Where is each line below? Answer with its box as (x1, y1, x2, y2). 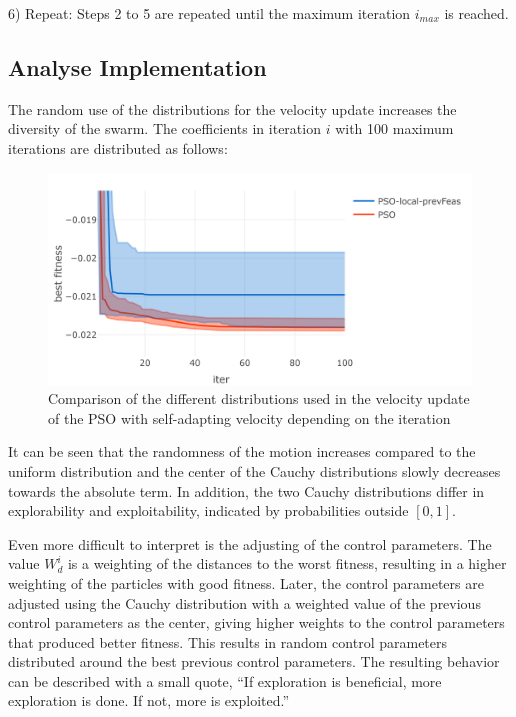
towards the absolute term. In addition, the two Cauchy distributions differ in (8, 480, 485, 501)
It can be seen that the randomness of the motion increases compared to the (8, 441, 476, 462)
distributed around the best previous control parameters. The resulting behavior (8, 651, 500, 672)
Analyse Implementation (8, 51, 267, 82)
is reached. (444, 3, 509, 23)
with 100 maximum (335, 118, 454, 139)
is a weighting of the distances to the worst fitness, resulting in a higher (67, 553, 507, 574)
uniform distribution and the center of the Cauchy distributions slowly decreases (8, 460, 501, 481)
